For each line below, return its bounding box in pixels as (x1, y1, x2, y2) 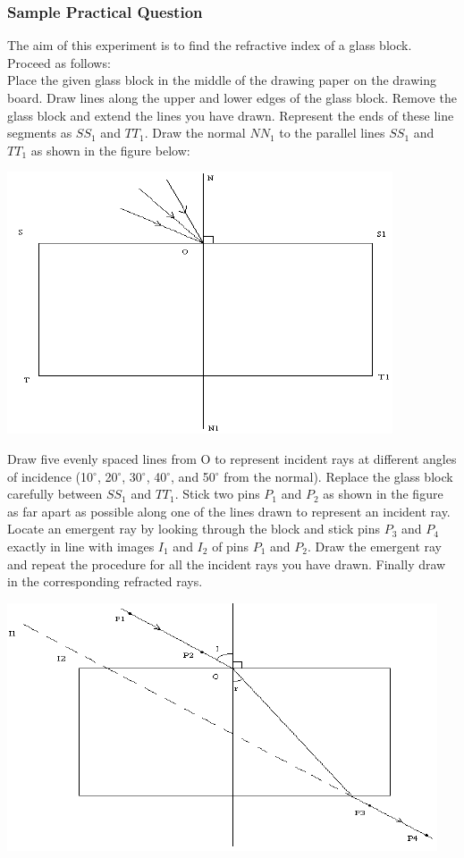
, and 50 (171, 467, 215, 485)
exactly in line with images (7, 536, 155, 555)
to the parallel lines (279, 123, 385, 142)
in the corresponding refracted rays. (7, 572, 203, 591)
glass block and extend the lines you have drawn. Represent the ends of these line (7, 105, 454, 124)
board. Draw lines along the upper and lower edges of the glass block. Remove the (7, 88, 457, 106)
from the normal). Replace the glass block (224, 467, 453, 485)
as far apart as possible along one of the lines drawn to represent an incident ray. (7, 501, 451, 520)
